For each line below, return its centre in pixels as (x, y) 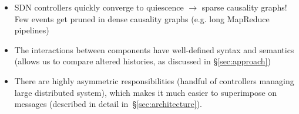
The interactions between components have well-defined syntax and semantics (154, 49)
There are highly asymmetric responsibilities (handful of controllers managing (154, 80)
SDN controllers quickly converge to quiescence (99, 7)
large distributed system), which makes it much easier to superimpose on (146, 92)
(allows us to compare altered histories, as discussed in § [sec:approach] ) (142, 61)
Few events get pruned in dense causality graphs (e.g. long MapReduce (142, 18)
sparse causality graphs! (244, 7)
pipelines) (32, 30)
